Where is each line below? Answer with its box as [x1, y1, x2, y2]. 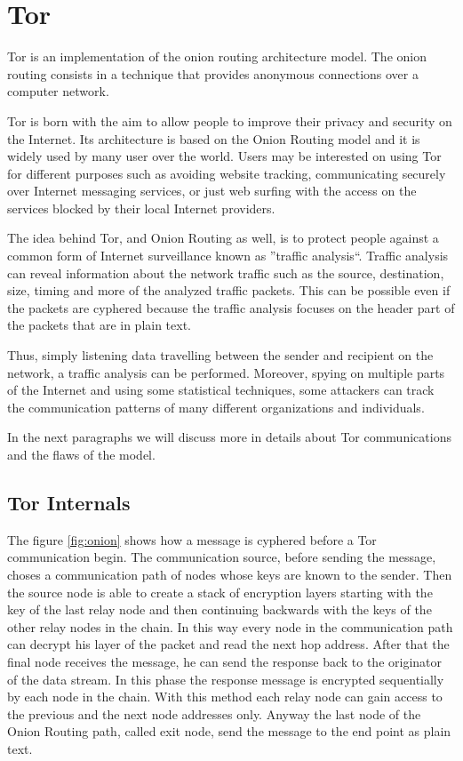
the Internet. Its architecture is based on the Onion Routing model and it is [7, 129, 420, 148]
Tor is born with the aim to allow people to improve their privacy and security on [7, 111, 452, 130]
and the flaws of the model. [7, 445, 156, 463]
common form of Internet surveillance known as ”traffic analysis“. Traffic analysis [7, 246, 449, 265]
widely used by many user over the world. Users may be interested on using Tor [7, 147, 442, 165]
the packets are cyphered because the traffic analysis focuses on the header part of [7, 298, 455, 316]
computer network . [7, 82, 109, 100]
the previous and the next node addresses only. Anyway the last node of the [7, 704, 421, 723]
